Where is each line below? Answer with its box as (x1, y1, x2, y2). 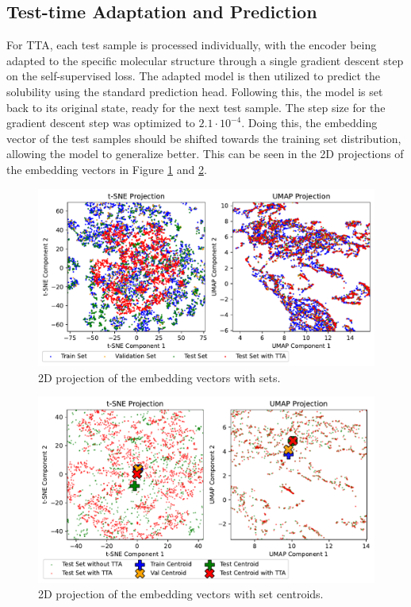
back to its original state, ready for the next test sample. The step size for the (6, 99, 386, 115)
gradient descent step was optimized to (6, 114, 195, 131)
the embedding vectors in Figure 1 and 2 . (6, 160, 207, 177)
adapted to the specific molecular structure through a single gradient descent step (6, 52, 404, 68)
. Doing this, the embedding (241, 114, 378, 131)
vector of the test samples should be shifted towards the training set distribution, (6, 130, 401, 146)
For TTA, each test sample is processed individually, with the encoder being (6, 37, 377, 53)
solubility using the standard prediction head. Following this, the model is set (6, 83, 383, 99)
